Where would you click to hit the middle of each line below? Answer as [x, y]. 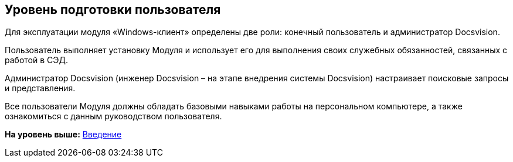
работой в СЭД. [36, 60]
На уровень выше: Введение [63, 135]
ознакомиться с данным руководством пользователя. [113, 116]
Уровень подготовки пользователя [113, 10]
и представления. [40, 88]
